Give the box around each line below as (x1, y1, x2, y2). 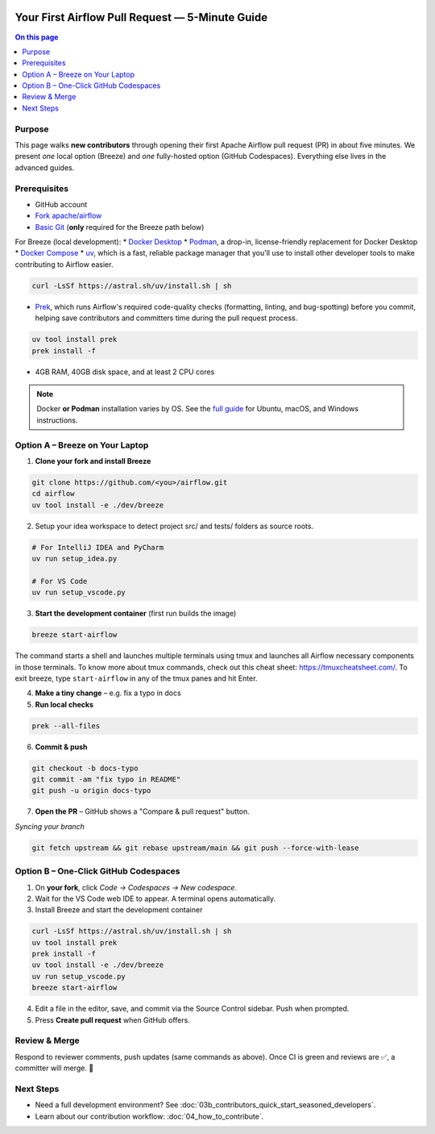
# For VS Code (31, 577, 88, 586)
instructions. (36, 415, 78, 425)
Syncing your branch (14, 821, 85, 831)
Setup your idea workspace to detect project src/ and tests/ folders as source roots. (35, 521, 314, 531)
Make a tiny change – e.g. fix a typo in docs (35, 688, 181, 698)
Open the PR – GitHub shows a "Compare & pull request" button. (35, 807, 250, 816)
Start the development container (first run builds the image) (35, 609, 237, 619)
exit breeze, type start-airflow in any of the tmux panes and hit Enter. (14, 673, 258, 683)
